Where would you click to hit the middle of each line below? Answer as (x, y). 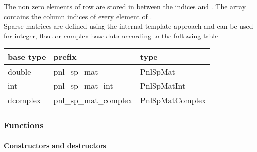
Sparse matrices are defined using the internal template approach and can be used (128, 26)
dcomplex (25, 100)
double (20, 72)
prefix (65, 57)
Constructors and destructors (55, 145)
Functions (24, 125)
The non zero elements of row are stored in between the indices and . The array (125, 6)
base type (27, 57)
